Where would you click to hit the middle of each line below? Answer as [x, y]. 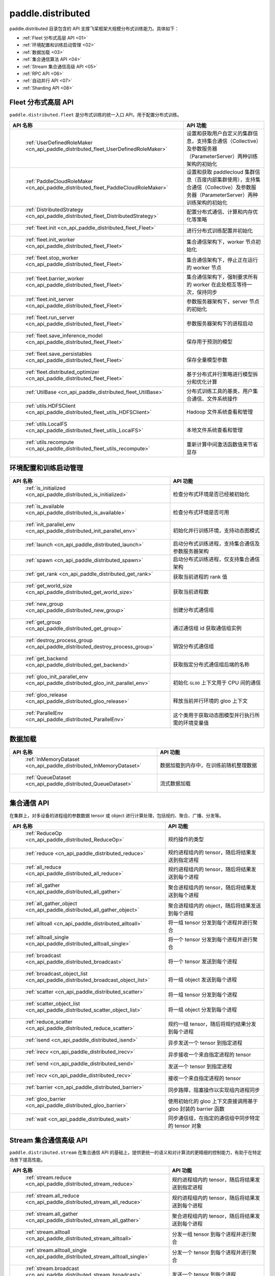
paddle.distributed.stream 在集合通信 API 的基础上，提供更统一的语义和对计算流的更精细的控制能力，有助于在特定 [135, 1152]
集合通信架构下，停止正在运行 [222, 260]
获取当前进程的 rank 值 [200, 577]
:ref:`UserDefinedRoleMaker [59, 142]
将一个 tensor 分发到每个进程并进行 [211, 939]
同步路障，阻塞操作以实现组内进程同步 [214, 1090]
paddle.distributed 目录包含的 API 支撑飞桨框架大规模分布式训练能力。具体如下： [94, 29]
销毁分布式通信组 [193, 647]
